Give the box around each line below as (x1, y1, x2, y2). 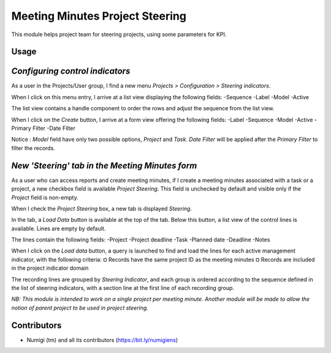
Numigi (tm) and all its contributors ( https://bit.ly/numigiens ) (26, 336, 178, 343)
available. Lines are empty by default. (11, 224, 106, 232)
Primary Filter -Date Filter (11, 124, 76, 132)
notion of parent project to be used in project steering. (11, 304, 148, 311)
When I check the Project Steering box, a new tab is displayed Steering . (11, 205, 192, 212)
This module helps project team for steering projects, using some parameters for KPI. (11, 31, 227, 38)
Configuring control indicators (11, 66, 131, 77)
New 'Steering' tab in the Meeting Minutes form (11, 160, 197, 171)
